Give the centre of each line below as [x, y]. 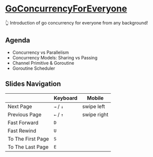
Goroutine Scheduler [34, 68]
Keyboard [66, 98]
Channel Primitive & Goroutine [43, 63]
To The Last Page [28, 147]
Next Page [20, 106]
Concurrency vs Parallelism [40, 52]
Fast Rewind [22, 131]
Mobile [95, 98]
